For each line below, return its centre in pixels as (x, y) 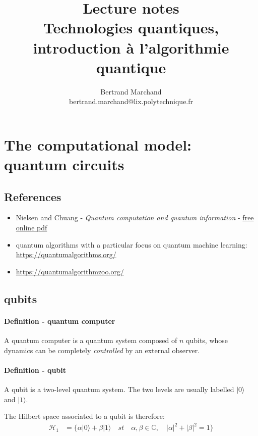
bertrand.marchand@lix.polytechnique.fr (131, 101)
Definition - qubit (35, 370)
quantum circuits (64, 164)
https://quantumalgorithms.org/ (66, 254)
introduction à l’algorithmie (131, 47)
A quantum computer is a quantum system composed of (91, 340)
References (33, 196)
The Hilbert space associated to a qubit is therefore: (84, 416)
